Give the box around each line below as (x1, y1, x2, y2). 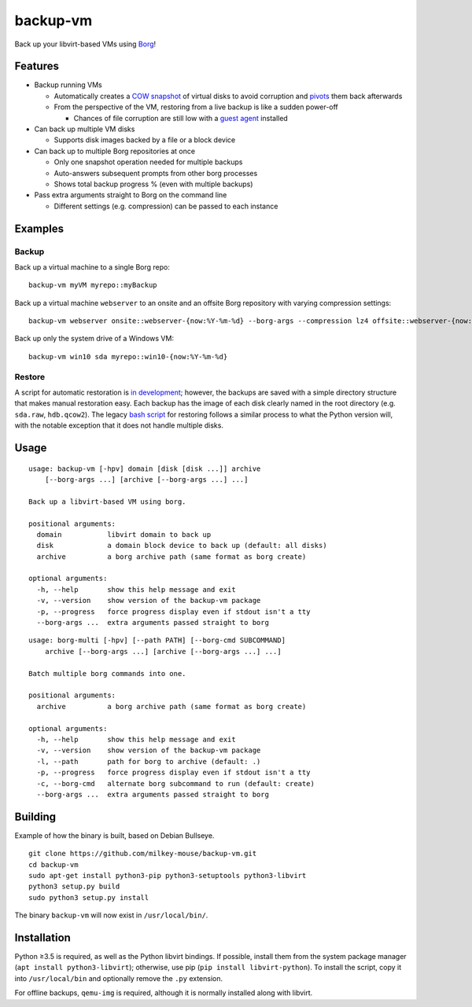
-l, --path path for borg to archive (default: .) (36, 757, 261, 766)
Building (14, 810, 57, 823)
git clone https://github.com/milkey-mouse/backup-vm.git (28, 849, 257, 858)
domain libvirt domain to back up (36, 530, 212, 538)
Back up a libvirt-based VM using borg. (28, 497, 186, 506)
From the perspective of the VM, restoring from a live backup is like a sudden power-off (53, 102, 338, 112)
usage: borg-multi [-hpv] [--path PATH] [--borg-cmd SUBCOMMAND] (28, 636, 286, 645)
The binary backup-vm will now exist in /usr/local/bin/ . (14, 910, 208, 920)
